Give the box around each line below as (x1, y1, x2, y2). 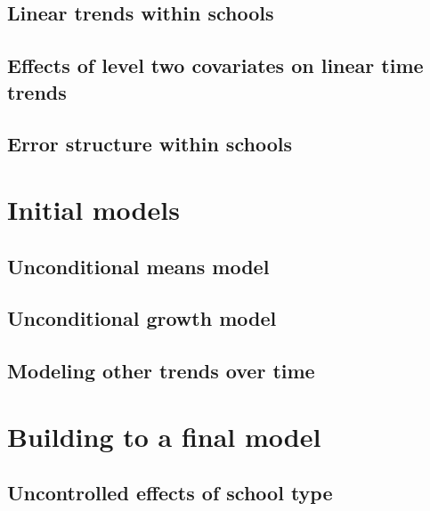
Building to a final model (7, 418, 321, 454)
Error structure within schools (7, 130, 292, 158)
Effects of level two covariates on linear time (7, 52, 424, 79)
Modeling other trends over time (7, 357, 315, 385)
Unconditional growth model (7, 304, 277, 332)
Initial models (7, 191, 180, 227)
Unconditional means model (7, 252, 270, 280)
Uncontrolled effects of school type (7, 479, 333, 507)
